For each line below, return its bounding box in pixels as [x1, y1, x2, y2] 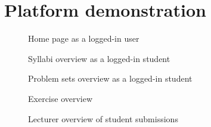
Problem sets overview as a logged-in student [28, 72, 193, 85]
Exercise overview [28, 92, 93, 104]
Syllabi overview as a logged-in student [28, 52, 170, 64]
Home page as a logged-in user [28, 32, 139, 45]
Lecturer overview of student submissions [28, 112, 178, 125]
